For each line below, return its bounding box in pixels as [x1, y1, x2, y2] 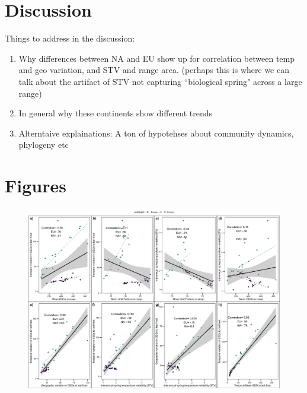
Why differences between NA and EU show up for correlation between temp [18, 52, 295, 64]
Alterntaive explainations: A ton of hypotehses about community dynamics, [18, 126, 294, 139]
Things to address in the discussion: [5, 32, 135, 45]
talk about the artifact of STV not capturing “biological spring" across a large [18, 75, 302, 87]
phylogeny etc [18, 138, 69, 151]
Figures [5, 173, 66, 198]
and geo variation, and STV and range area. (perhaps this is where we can [18, 64, 289, 76]
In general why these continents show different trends [18, 107, 213, 119]
